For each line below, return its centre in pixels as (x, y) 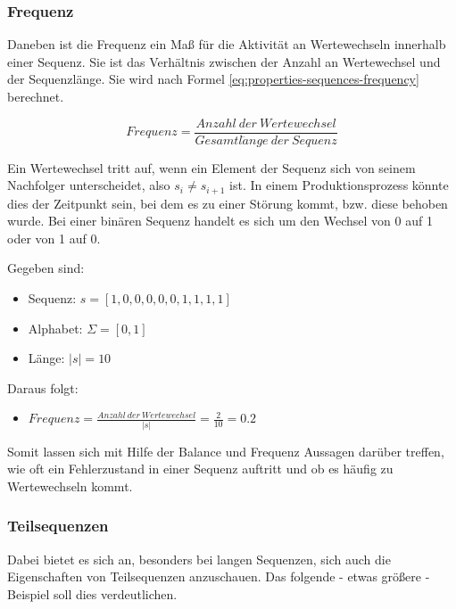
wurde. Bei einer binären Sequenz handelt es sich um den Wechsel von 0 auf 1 (220, 221)
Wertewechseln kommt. (70, 486)
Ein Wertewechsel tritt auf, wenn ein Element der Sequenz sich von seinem (211, 167)
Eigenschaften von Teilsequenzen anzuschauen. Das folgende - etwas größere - (219, 576)
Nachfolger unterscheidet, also (89, 185)
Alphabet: (55, 328)
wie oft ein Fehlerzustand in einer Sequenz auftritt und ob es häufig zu (200, 469)
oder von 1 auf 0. (54, 238)
